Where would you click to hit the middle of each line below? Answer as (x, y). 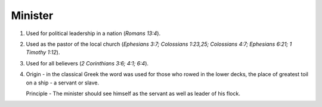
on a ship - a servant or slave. (63, 83)
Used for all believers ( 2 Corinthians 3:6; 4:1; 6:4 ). (87, 63)
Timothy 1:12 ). (43, 52)
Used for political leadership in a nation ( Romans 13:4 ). (93, 33)
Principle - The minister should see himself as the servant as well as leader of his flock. (133, 93)
